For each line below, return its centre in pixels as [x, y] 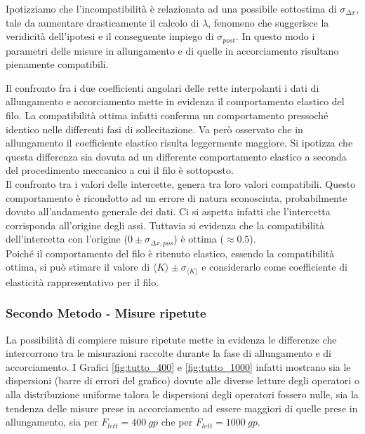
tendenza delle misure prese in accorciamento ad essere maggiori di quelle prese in [182, 408]
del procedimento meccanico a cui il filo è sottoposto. [120, 170]
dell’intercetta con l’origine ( [67, 239]
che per [177, 422]
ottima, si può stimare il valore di [78, 267]
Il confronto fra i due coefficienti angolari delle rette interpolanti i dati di [162, 87]
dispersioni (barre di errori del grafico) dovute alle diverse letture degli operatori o [182, 380]
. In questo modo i [275, 36]
